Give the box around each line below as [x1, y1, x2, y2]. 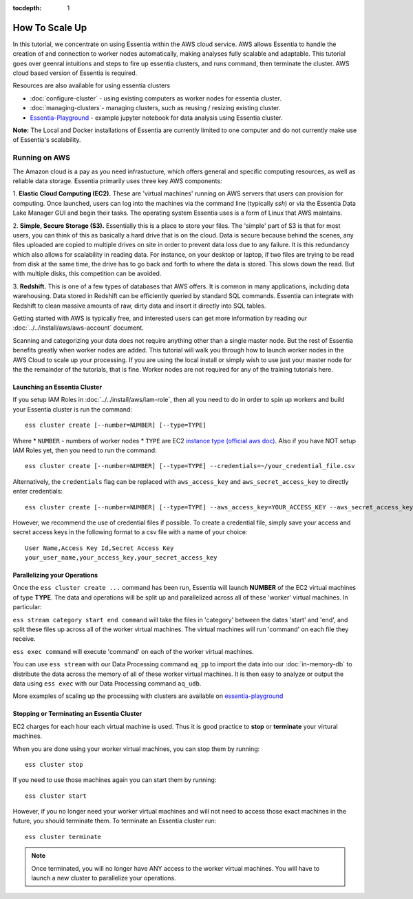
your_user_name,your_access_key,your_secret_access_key [25, 554, 218, 562]
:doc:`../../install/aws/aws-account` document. [12, 324, 144, 332]
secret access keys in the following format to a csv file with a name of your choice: [12, 528, 248, 536]
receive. [12, 635, 36, 643]
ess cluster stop [25, 761, 83, 768]
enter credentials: [12, 487, 63, 496]
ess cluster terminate [25, 833, 102, 840]
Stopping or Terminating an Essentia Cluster [12, 710, 142, 718]
